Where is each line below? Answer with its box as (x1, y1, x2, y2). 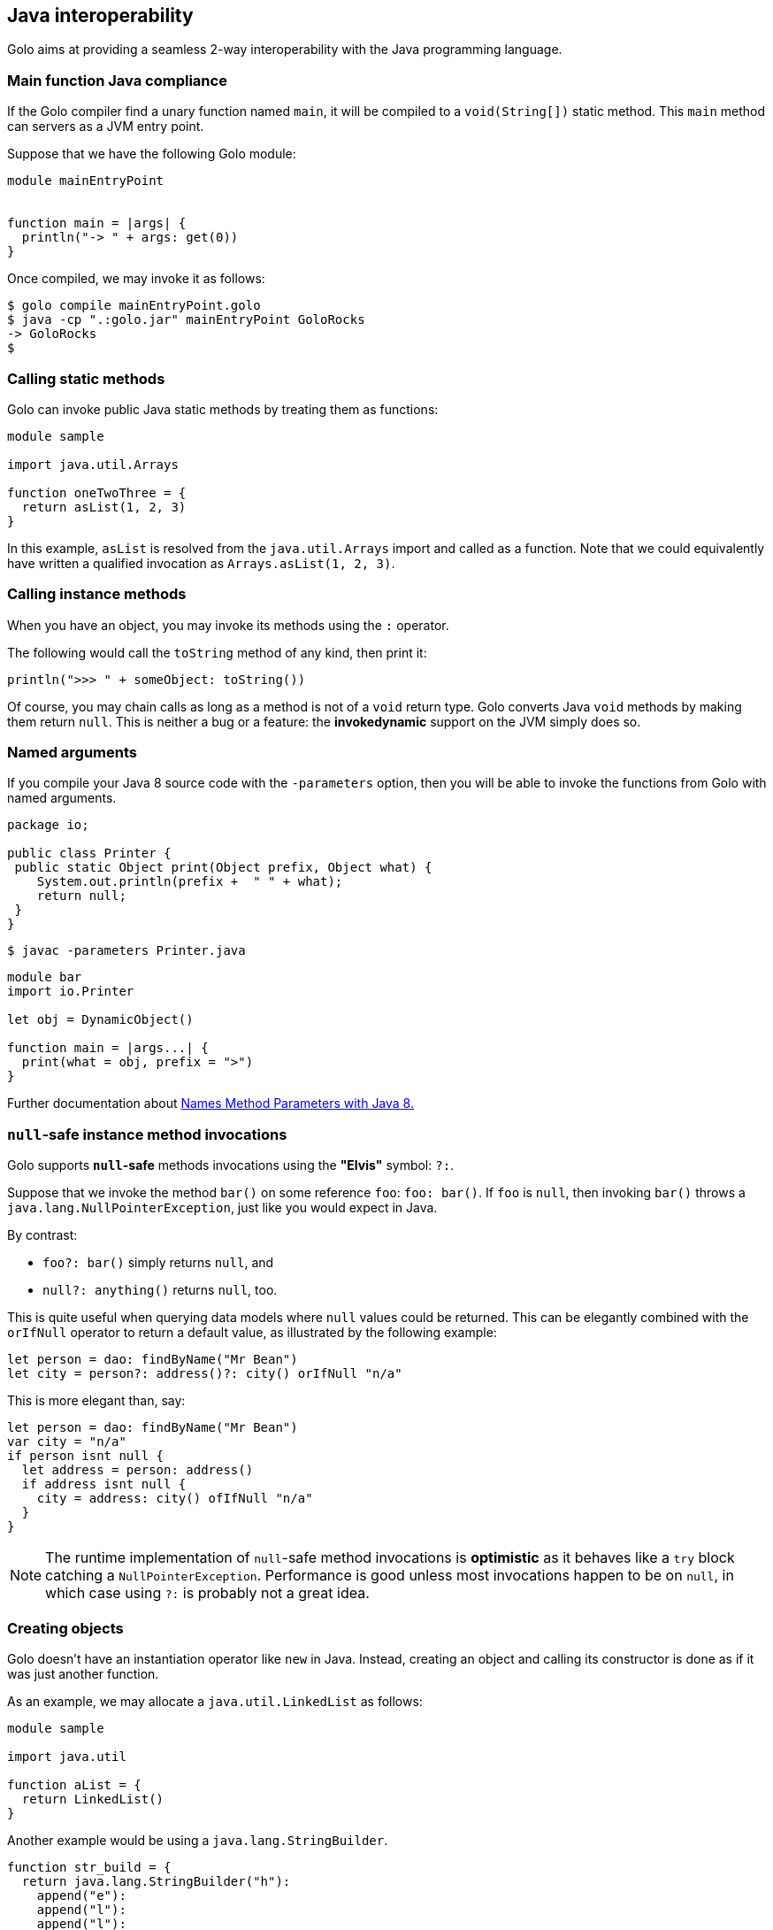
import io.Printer (7, 984, 134, 999)
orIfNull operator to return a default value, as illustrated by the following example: (7, 1325, 497, 1341)
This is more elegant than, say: (7, 1393, 186, 1409)
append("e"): (36, 1888, 126, 1903)
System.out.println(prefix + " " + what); (36, 874, 343, 889)
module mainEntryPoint (7, 173, 165, 188)
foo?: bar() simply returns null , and (42, 1255, 274, 1271)
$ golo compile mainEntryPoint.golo (7, 298, 261, 313)
